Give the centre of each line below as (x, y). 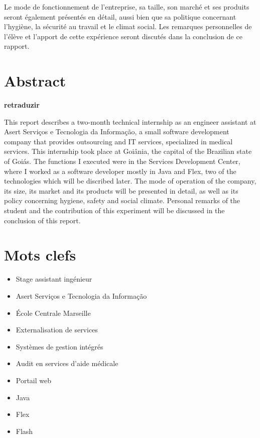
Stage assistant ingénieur (54, 279)
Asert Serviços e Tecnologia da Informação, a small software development (117, 132)
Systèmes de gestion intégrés (59, 346)
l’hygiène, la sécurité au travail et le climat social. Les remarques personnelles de (128, 26)
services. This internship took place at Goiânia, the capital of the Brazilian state (128, 151)
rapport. (17, 46)
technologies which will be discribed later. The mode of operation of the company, (130, 181)
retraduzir (22, 105)
